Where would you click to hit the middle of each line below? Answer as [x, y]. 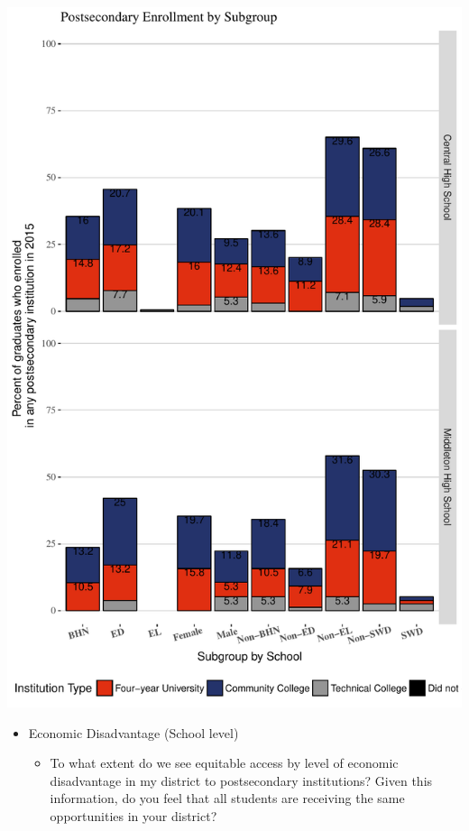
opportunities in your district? [133, 816]
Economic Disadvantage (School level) [133, 732]
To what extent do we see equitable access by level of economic [224, 763]
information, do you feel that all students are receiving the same [227, 798]
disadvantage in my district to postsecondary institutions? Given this [241, 780]
